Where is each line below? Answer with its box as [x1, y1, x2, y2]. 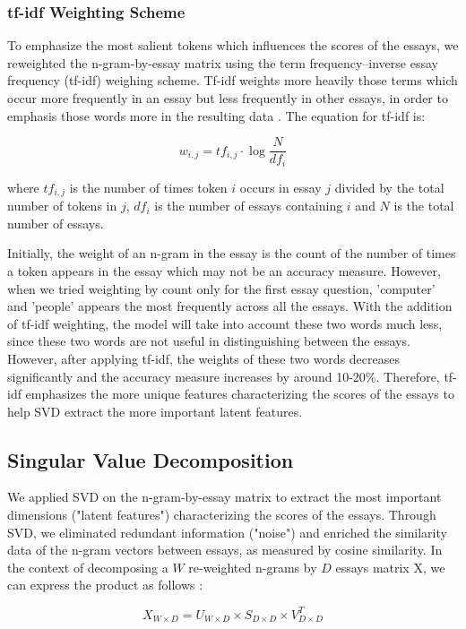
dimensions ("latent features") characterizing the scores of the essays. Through [7, 505, 436, 524]
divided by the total [334, 177, 444, 196]
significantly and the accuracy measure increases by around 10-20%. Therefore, [7, 366, 440, 385]
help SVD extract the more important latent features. [7, 401, 303, 420]
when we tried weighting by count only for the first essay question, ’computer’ [7, 279, 436, 297]
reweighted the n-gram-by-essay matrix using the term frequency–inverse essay [7, 53, 438, 72]
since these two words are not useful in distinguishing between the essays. [7, 332, 410, 350]
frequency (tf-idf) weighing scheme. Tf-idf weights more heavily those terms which [7, 71, 458, 90]
